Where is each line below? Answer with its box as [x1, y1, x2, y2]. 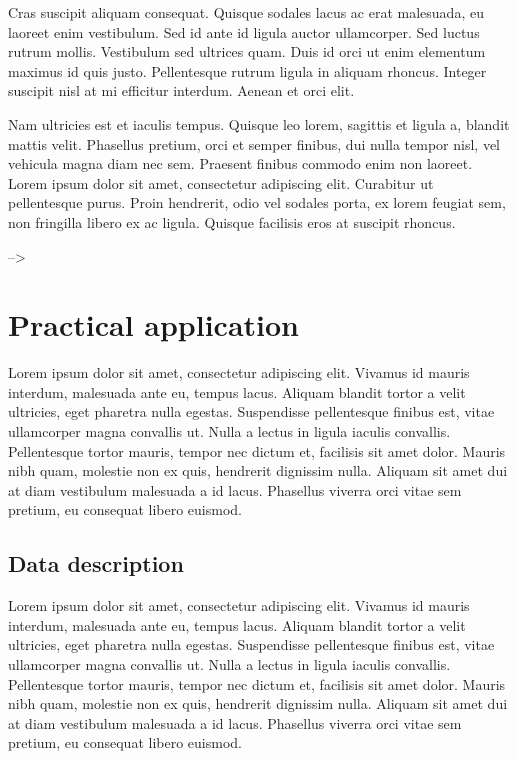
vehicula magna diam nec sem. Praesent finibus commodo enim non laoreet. [8, 153, 473, 174]
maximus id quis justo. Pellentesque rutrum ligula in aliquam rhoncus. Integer [8, 60, 487, 81]
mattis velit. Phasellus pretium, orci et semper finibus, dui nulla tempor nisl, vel [8, 133, 501, 154]
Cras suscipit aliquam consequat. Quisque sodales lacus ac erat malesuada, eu [8, 2, 484, 22]
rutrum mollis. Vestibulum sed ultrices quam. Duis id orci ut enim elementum [8, 41, 486, 62]
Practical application [8, 304, 300, 345]
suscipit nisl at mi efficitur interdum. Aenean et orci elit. [8, 80, 355, 101]
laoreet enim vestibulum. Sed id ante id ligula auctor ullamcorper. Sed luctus [8, 21, 480, 42]
